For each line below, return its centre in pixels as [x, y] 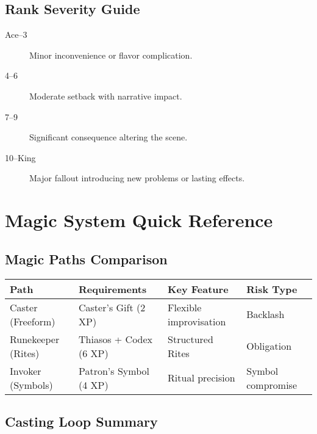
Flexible [185, 307]
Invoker [26, 371]
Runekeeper [35, 339]
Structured [191, 339]
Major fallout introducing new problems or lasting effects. [137, 178]
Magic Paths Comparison [86, 259]
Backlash [265, 314]
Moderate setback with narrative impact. [106, 96]
